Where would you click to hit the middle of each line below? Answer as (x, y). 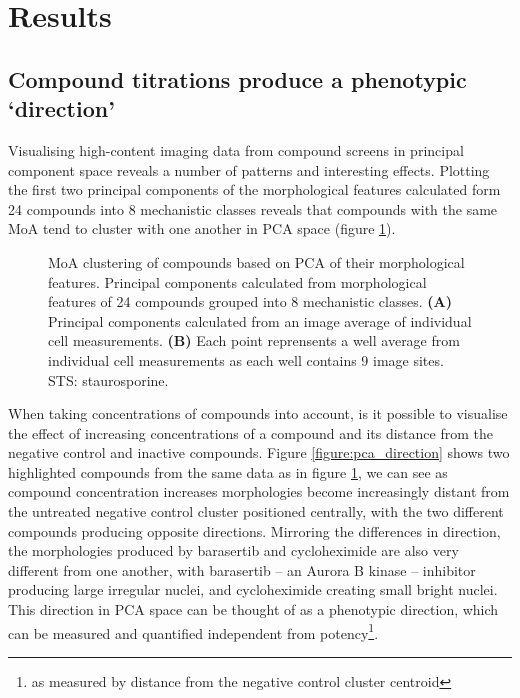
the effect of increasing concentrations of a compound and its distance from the (250, 432)
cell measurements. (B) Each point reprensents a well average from (254, 340)
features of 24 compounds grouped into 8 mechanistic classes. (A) (250, 301)
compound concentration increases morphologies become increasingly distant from (259, 491)
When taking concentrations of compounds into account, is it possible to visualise (258, 413)
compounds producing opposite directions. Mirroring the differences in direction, (254, 530)
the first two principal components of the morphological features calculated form (254, 189)
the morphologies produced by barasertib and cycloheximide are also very (233, 550)
